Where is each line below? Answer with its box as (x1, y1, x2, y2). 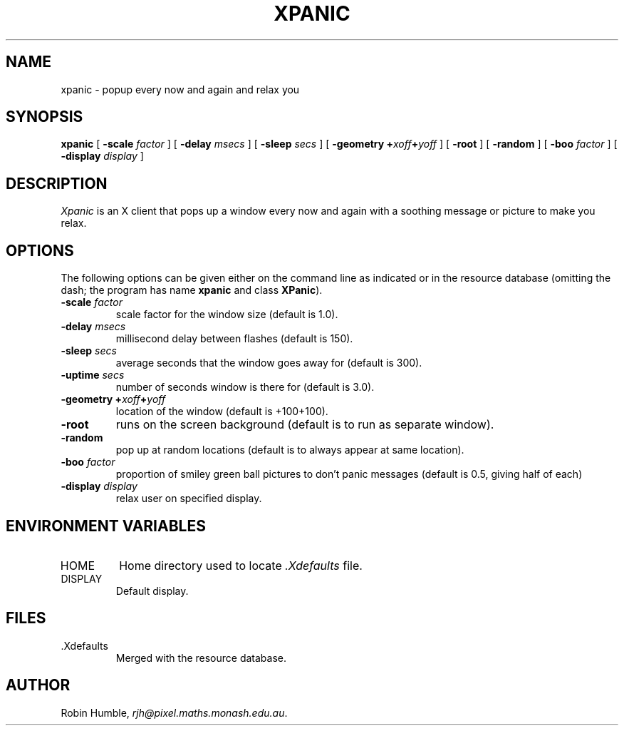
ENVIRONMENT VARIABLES (6, 516, 206, 535)
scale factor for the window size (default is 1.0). (115, 308, 338, 321)
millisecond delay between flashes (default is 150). (115, 332, 353, 345)
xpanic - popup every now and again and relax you (61, 83, 300, 96)
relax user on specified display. (115, 492, 262, 505)
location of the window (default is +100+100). (115, 405, 328, 418)
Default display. (115, 584, 189, 597)
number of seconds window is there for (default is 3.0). (115, 381, 375, 394)
